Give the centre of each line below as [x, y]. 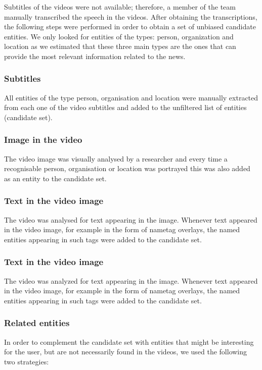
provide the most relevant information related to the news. [95, 56]
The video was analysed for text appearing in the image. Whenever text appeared [131, 219]
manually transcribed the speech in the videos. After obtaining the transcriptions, [131, 16]
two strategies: [27, 361]
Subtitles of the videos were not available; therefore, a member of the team [120, 7]
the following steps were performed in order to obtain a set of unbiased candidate [130, 27]
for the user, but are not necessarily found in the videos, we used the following [126, 352]
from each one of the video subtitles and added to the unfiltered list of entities [125, 107]
